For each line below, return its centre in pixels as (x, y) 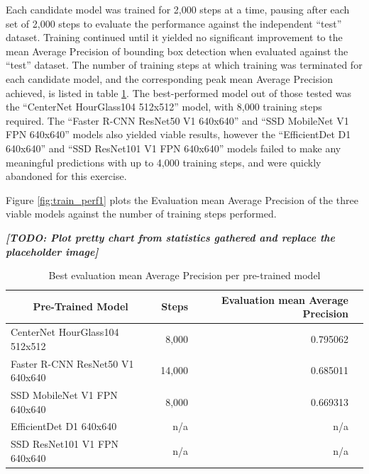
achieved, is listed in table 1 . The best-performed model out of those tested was (178, 92)
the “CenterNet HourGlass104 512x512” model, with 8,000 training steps (164, 107)
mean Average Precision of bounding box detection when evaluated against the (177, 51)
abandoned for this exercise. (66, 176)
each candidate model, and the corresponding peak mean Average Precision (169, 78)
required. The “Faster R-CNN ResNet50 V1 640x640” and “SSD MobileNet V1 (177, 120)
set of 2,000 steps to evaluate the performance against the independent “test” (174, 23)
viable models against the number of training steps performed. (141, 214)
